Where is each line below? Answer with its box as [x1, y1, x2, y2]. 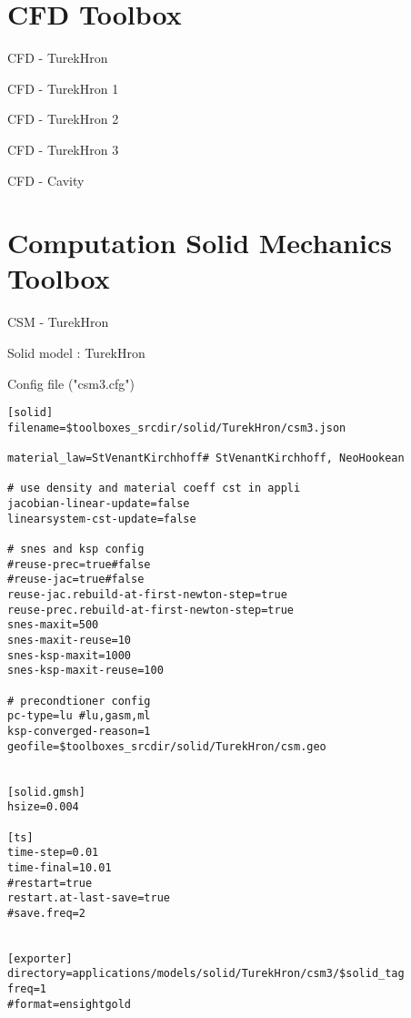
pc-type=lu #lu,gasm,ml [7, 709, 151, 723]
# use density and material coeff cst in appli [7, 482, 301, 495]
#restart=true [7, 876, 93, 890]
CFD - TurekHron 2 [7, 109, 119, 128]
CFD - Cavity [7, 170, 85, 189]
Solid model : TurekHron [7, 343, 145, 361]
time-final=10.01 [7, 860, 112, 874]
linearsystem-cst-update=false [7, 512, 196, 525]
